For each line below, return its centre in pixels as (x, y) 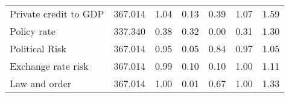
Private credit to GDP (57, 14)
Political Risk (38, 48)
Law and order (41, 83)
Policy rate (33, 31)
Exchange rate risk (49, 66)
